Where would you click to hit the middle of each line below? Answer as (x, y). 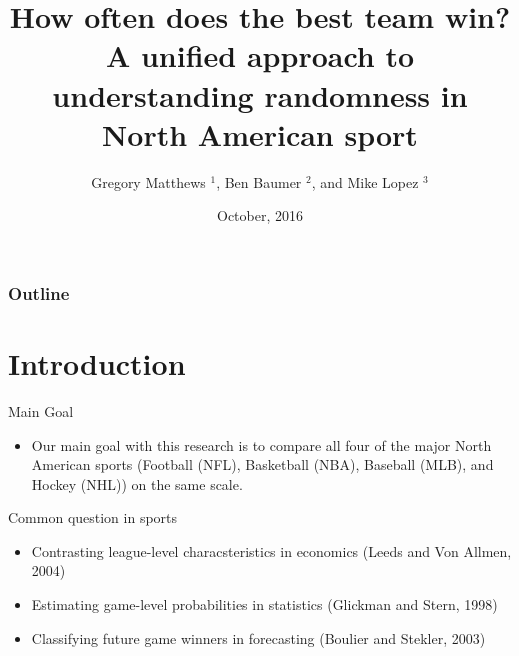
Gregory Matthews (148, 181)
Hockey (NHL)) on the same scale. (137, 483)
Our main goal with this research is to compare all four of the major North (261, 444)
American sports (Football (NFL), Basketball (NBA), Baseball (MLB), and (262, 464)
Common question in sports (93, 517)
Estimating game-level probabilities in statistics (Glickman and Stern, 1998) (264, 604)
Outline (39, 292)
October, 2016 (260, 215)
